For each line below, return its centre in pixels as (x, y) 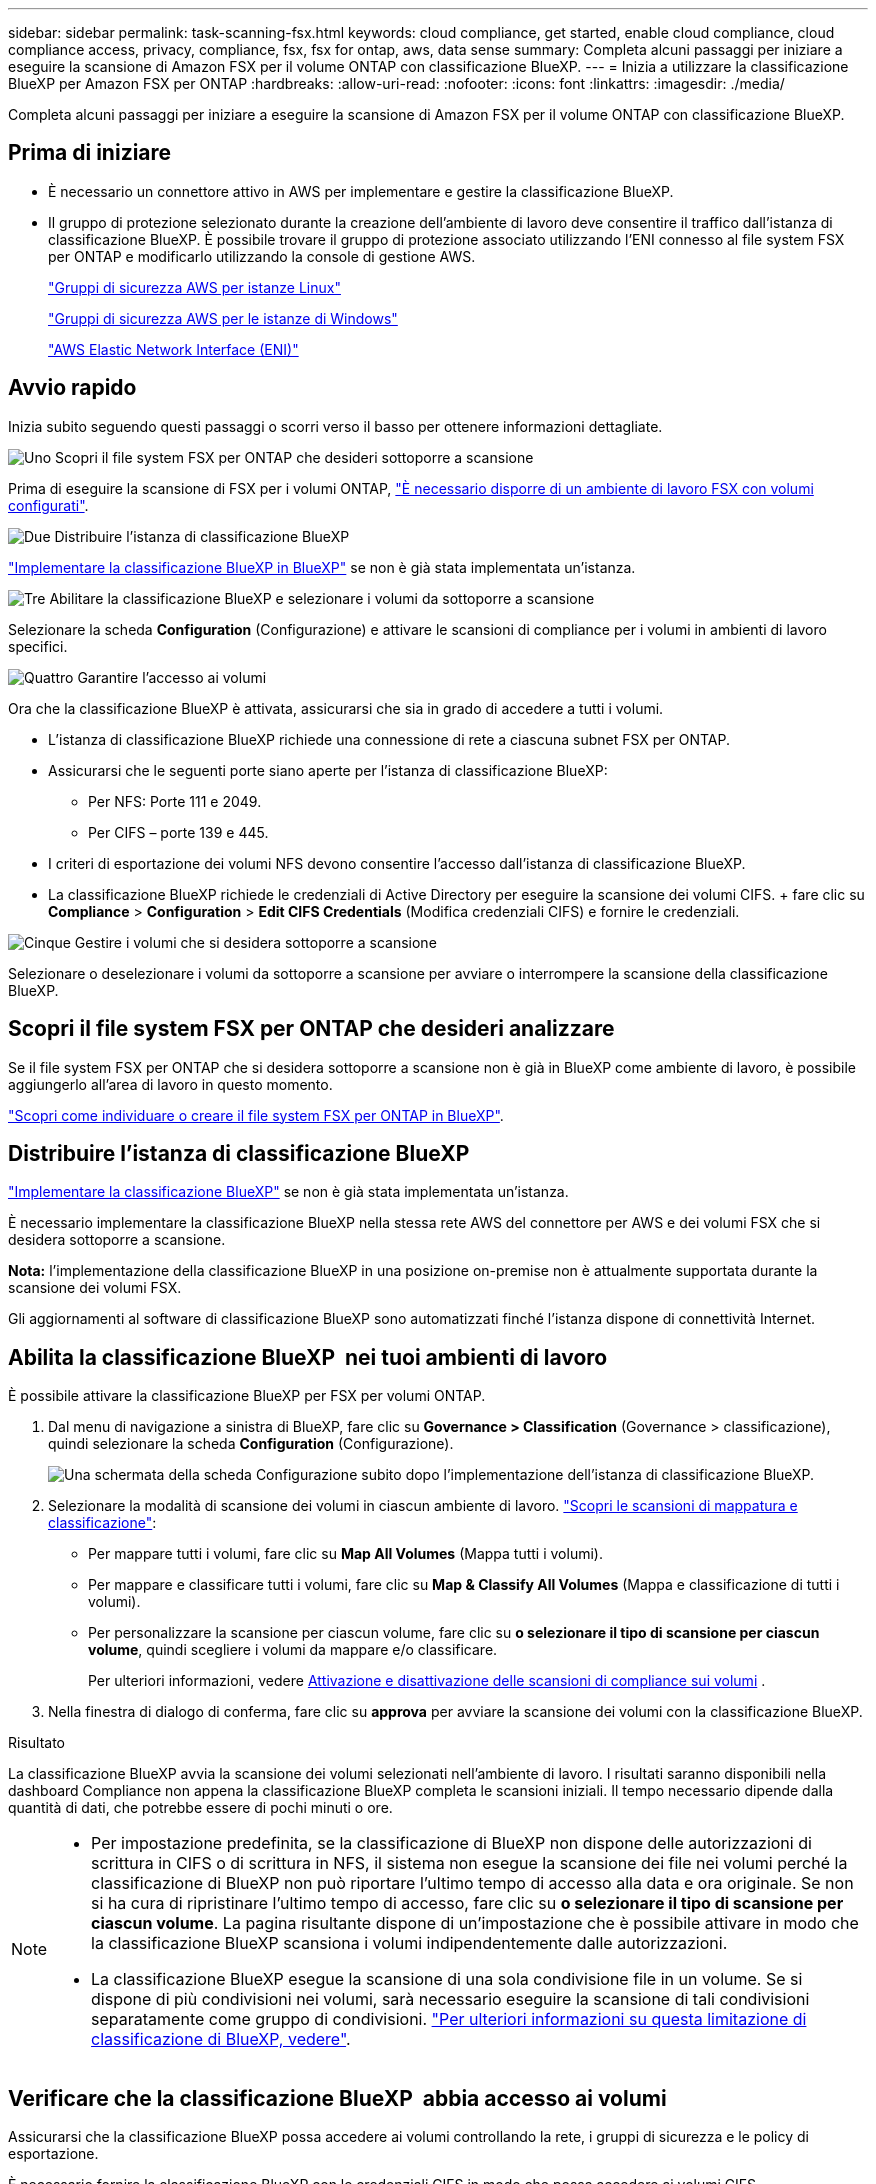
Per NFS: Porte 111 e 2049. (175, 801)
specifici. (38, 646)
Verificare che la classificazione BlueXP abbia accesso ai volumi (337, 2098)
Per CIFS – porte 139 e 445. (178, 832)
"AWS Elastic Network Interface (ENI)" (173, 349)
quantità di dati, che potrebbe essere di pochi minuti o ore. (200, 1808)
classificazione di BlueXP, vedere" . (221, 2039)
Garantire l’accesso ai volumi (172, 677)
